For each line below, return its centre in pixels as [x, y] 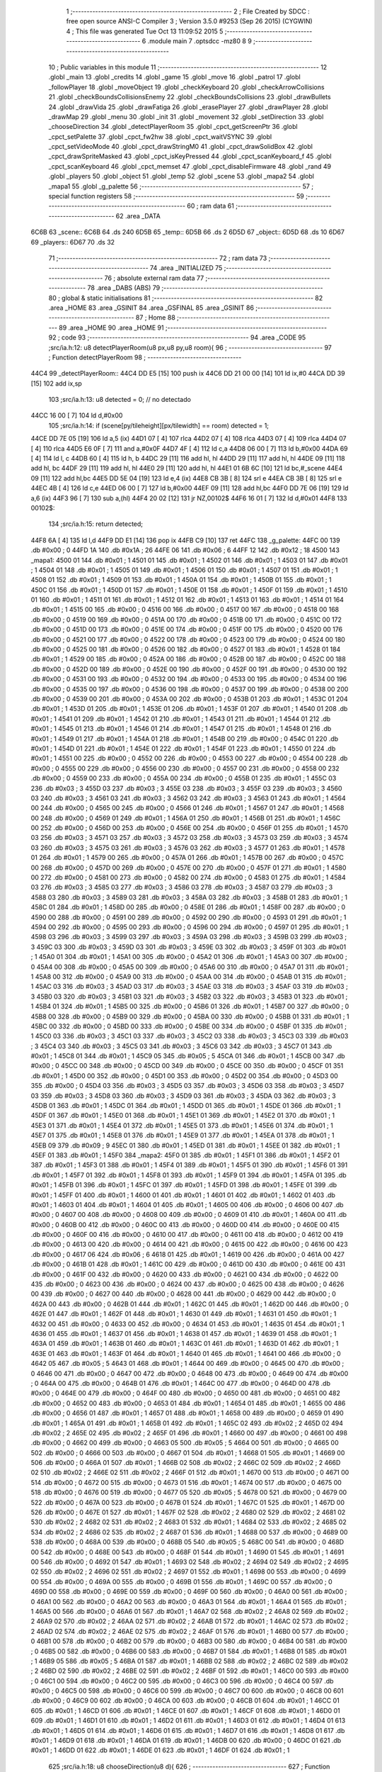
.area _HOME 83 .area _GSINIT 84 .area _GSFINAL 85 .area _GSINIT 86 [151, 308]
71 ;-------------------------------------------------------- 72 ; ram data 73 [158, 258]
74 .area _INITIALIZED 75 [186, 268]
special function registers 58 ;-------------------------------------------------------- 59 [176, 196]
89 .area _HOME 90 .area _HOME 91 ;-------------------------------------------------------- [193, 327]
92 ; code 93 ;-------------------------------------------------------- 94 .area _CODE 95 [177, 337]
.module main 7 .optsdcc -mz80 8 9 [200, 41]
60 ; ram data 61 [211, 206]
